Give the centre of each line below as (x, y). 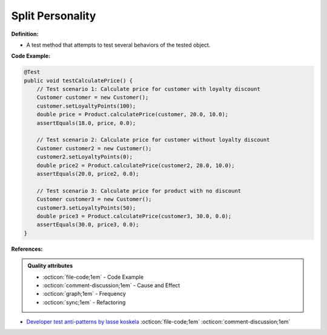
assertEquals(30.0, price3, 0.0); (88, 225)
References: (27, 249)
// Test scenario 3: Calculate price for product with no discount (139, 191)
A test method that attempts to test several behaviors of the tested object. (118, 45)
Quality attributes (50, 266)
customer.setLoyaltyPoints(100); (86, 106)
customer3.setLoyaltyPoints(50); (86, 208)
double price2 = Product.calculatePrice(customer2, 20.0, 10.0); (136, 165)
